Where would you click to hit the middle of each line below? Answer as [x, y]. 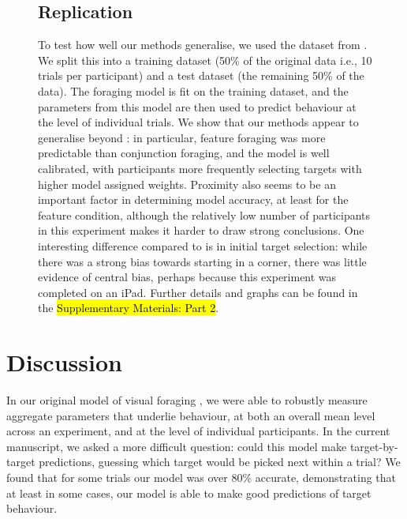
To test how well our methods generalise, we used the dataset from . [203, 45]
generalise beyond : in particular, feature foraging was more [182, 137]
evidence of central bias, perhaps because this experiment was [187, 277]
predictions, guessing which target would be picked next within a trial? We [220, 462]
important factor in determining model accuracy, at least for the [193, 199]
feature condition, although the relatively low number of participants [204, 214]
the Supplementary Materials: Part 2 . [129, 308]
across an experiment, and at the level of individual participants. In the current [198, 431]
